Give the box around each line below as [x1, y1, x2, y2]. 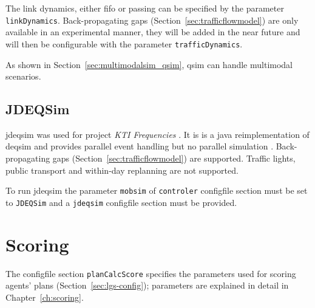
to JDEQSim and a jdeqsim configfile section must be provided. [5, 196, 237, 208]
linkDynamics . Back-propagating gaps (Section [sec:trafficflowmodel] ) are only [5, 13, 299, 26]
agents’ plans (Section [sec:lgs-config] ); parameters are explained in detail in [5, 279, 289, 292]
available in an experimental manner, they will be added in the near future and [5, 26, 300, 38]
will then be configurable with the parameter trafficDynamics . [5, 37, 243, 50]
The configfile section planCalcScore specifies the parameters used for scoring [5, 267, 296, 279]
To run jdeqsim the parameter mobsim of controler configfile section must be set [5, 184, 308, 197]
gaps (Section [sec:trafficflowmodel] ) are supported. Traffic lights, [52, 152, 296, 165]
